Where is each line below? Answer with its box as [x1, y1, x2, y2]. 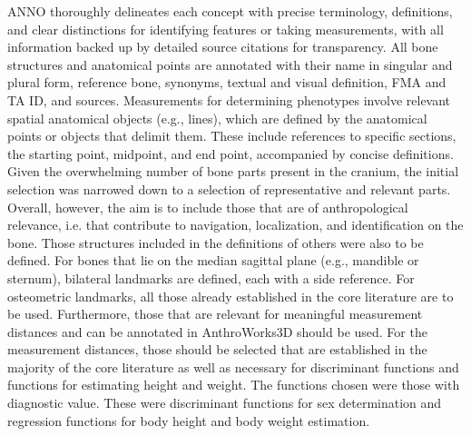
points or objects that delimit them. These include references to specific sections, [7, 126, 456, 145]
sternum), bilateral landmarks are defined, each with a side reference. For [7, 268, 415, 287]
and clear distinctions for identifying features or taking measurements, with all [7, 19, 444, 38]
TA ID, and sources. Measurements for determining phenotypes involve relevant [7, 90, 451, 109]
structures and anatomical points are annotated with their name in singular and [7, 54, 453, 74]
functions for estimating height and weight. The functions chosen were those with [7, 375, 460, 394]
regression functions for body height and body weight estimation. [7, 411, 370, 430]
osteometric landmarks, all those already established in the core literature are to [7, 286, 454, 305]
